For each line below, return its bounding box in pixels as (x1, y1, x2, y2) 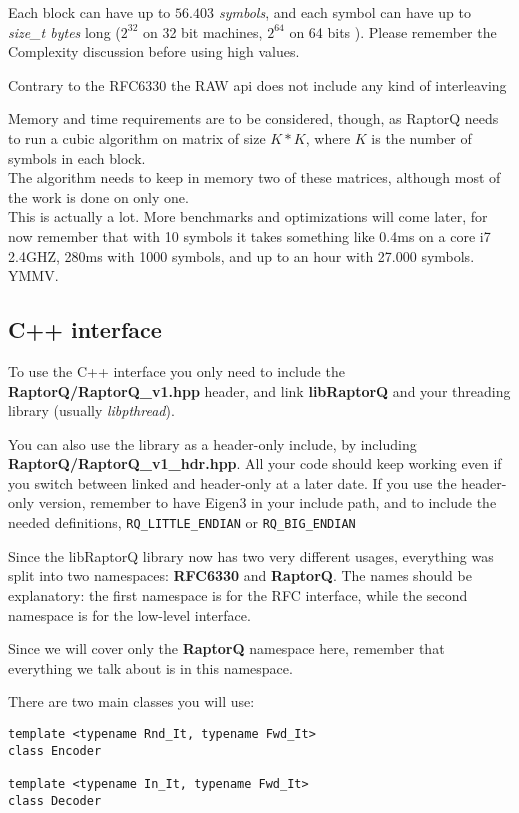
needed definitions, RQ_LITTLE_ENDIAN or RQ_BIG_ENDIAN (8, 512, 356, 533)
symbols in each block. (8, 147, 146, 168)
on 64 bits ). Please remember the (289, 21, 497, 42)
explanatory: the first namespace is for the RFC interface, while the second (8, 584, 468, 605)
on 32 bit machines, (143, 21, 263, 42)
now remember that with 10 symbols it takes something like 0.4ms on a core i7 (8, 225, 491, 246)
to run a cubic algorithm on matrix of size (8, 127, 266, 148)
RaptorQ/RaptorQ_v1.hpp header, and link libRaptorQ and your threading (8, 380, 511, 401)
